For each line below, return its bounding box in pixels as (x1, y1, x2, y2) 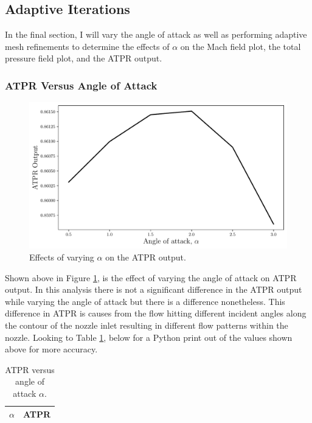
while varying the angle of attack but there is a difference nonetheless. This (5, 295, 285, 307)
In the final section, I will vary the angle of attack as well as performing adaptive (5, 28, 307, 41)
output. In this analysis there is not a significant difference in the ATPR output (5, 283, 302, 296)
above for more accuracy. (5, 343, 98, 355)
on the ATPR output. (105, 250, 186, 263)
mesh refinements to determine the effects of (5, 40, 170, 52)
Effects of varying (29, 250, 94, 263)
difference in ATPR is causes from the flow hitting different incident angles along (5, 307, 307, 320)
